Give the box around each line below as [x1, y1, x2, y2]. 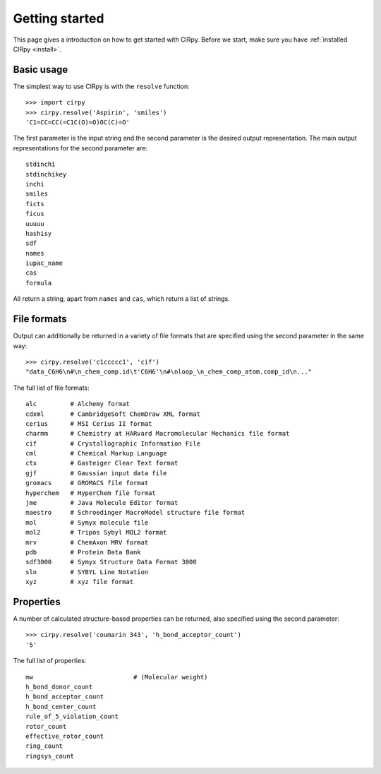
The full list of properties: [13, 657, 87, 665]
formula [25, 279, 52, 287]
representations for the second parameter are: [13, 143, 148, 152]
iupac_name [25, 259, 64, 268]
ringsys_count [25, 752, 74, 760]
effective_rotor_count [25, 732, 104, 740]
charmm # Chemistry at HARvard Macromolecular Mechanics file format [25, 429, 290, 438]
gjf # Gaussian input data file [25, 469, 167, 477]
